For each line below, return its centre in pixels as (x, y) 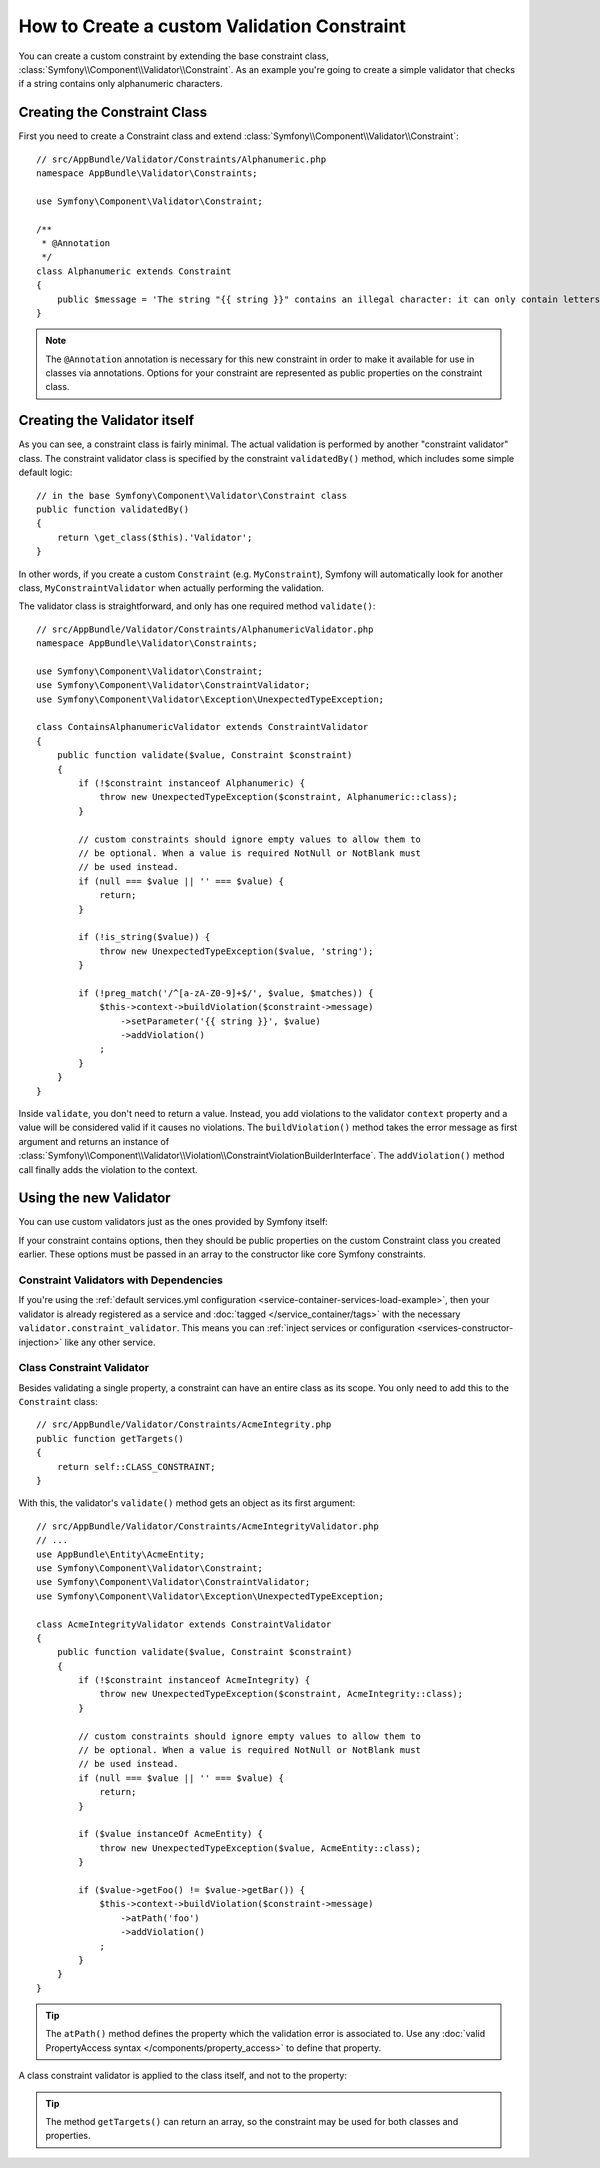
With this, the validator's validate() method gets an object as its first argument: (187, 1503)
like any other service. (110, 1342)
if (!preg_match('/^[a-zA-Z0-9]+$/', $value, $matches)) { (226, 993)
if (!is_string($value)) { (144, 937)
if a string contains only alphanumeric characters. (121, 84)
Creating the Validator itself (106, 420)
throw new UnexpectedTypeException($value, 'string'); (236, 951)
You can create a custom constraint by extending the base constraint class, (173, 56)
